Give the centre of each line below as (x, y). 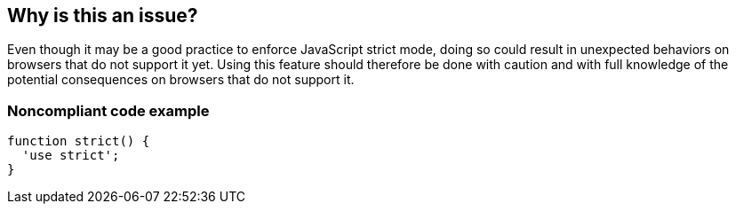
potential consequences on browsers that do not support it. (181, 80)
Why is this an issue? (103, 16)
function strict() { (79, 141)
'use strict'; (71, 156)
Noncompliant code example (108, 110)
